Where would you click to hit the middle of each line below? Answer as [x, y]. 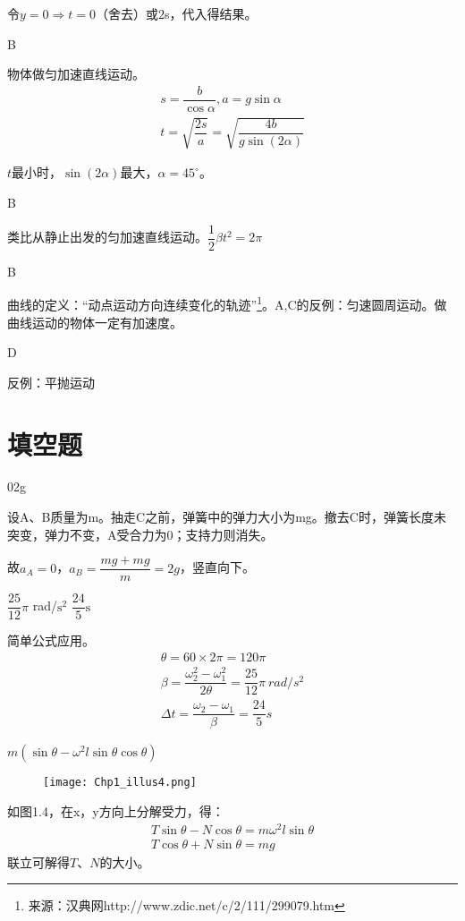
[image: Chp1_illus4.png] [120, 783]
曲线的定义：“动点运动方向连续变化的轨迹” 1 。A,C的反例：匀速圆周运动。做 [227, 303]
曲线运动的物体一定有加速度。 [95, 322]
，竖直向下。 [217, 567]
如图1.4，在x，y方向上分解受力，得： [116, 811]
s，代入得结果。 [211, 13]
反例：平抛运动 [51, 382]
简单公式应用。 [51, 640]
